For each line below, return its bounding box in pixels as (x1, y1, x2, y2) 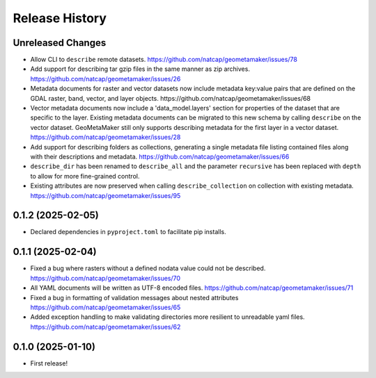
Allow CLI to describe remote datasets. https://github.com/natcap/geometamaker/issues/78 (30, 56, 297, 64)
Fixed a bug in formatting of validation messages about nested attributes (30, 293, 239, 302)
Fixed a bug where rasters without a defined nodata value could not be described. (30, 264, 266, 272)
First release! (30, 359, 68, 368)
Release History (13, 10, 107, 26)
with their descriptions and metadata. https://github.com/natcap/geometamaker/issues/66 (30, 152, 290, 161)
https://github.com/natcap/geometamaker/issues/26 (30, 74, 181, 83)
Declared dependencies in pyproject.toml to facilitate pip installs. (30, 228, 226, 236)
